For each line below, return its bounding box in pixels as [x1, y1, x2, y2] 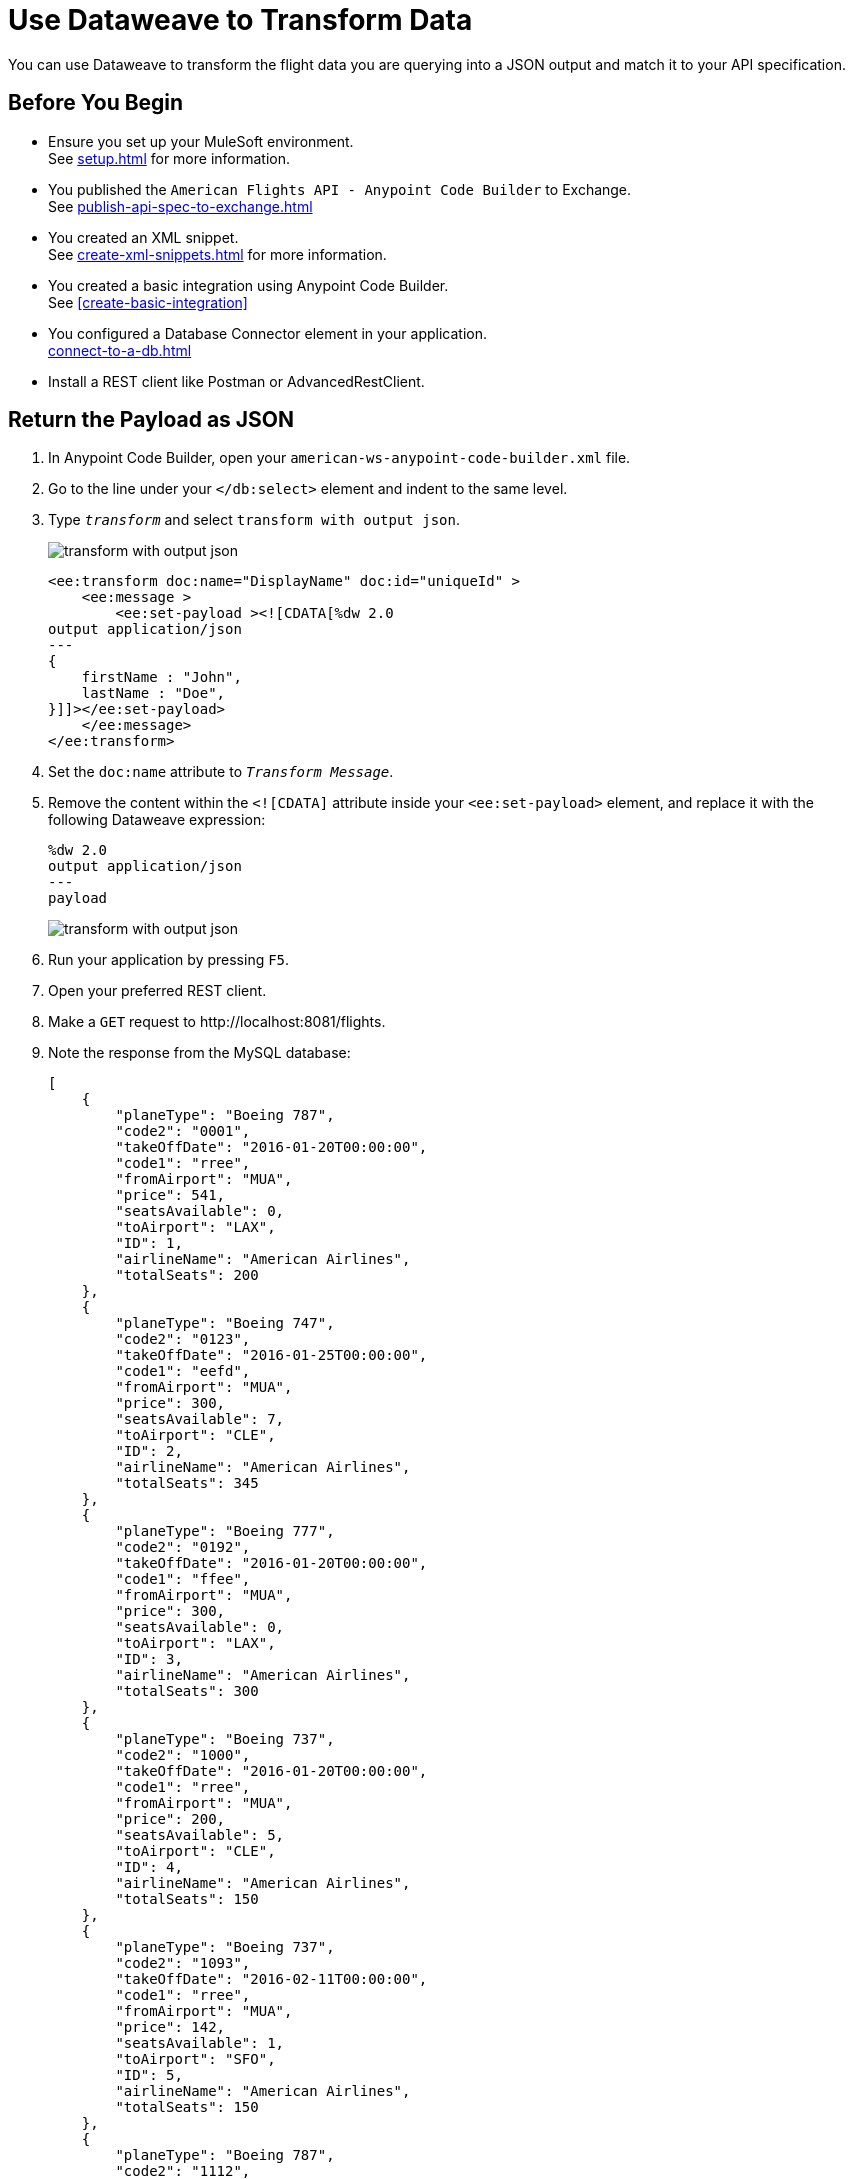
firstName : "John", [81, 669, 242, 686]
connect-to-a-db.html [48, 341, 192, 359]
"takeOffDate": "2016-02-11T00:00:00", [115, 1971, 428, 1988]
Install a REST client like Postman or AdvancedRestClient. [48, 372, 425, 390]
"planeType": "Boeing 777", [115, 1523, 335, 1540]
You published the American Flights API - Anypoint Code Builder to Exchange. [48, 180, 632, 198]
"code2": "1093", [115, 1955, 251, 1972]
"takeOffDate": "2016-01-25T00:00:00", [115, 1347, 428, 1364]
